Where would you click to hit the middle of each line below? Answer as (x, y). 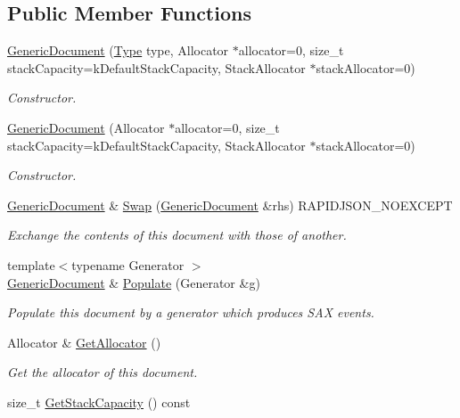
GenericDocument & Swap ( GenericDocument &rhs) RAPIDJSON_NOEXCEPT (230, 205)
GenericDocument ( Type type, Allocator (118, 50)
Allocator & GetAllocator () (84, 342)
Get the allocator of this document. (103, 372)
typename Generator (128, 264)
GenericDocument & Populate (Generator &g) (134, 282)
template (31, 264)
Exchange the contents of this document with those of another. (177, 235)
